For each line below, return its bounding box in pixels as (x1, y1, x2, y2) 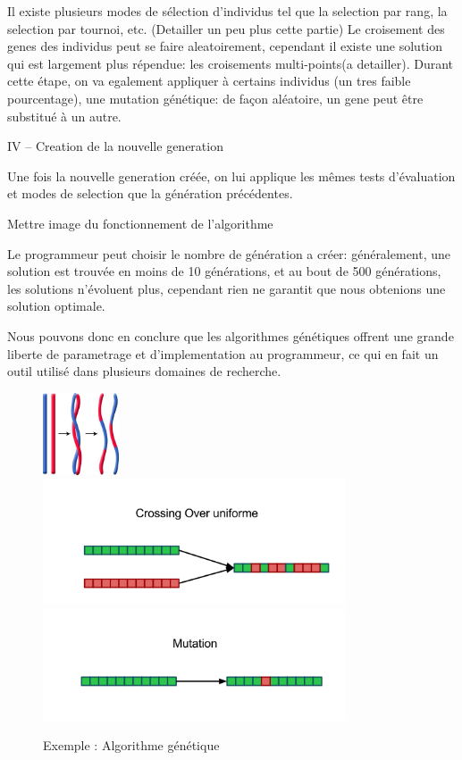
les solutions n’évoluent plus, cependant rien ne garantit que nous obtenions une (7, 279, 446, 297)
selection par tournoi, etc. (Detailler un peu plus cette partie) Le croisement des (7, 19, 445, 38)
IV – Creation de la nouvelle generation (7, 137, 223, 155)
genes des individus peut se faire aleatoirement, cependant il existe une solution (7, 37, 443, 55)
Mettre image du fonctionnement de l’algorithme (7, 213, 273, 232)
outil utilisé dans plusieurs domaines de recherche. (7, 362, 281, 380)
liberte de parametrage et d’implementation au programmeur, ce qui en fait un (7, 344, 439, 363)
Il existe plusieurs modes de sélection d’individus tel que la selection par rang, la (7, 2, 448, 20)
